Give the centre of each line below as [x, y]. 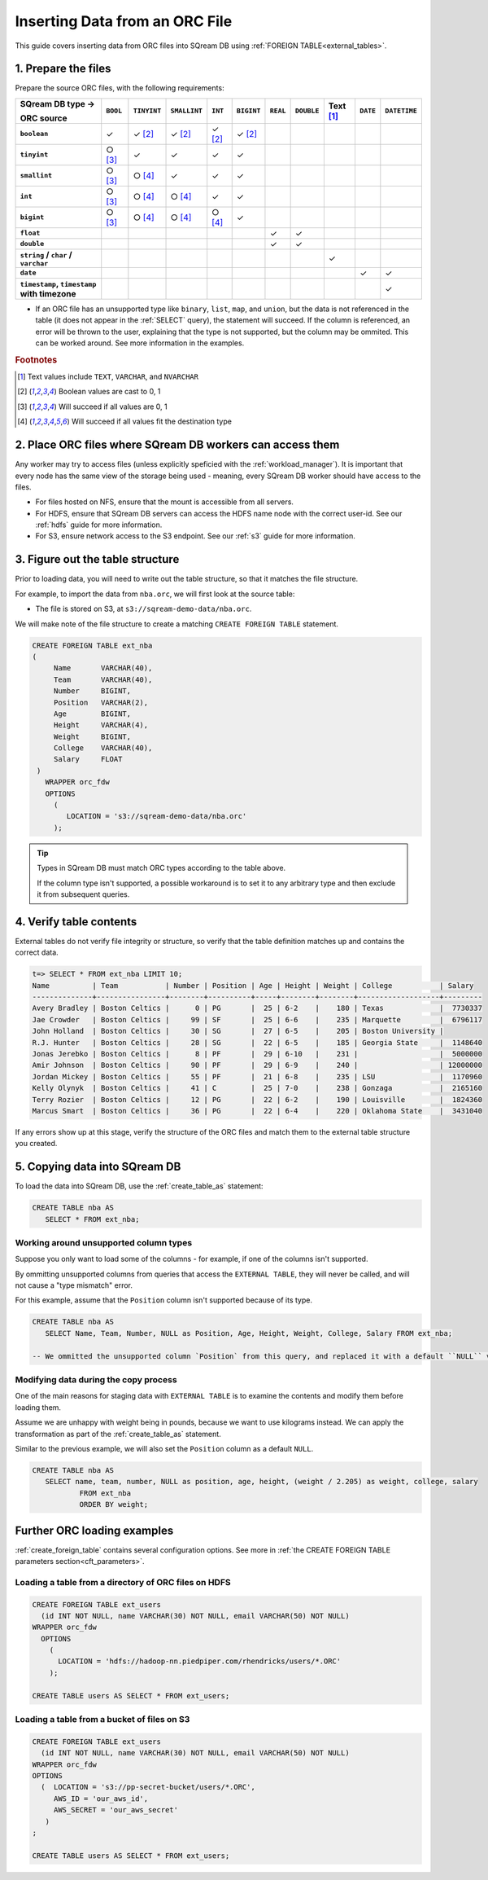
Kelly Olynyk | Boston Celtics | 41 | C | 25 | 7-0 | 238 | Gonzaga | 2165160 [257, 1088]
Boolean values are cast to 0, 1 [109, 392]
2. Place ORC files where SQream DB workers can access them [177, 445]
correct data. [37, 952]
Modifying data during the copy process [96, 1379]
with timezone [48, 293]
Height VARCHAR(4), [101, 725]
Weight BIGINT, [92, 736]
